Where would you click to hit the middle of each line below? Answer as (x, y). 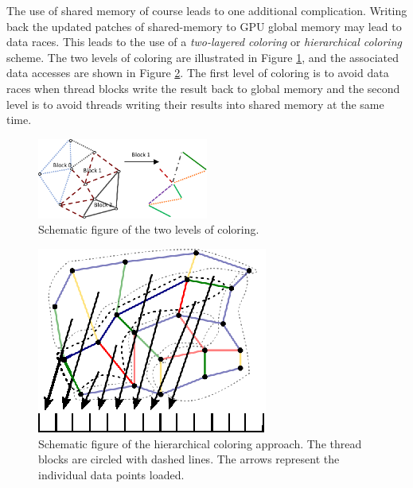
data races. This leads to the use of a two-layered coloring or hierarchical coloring (204, 42)
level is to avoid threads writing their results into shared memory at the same (195, 104)
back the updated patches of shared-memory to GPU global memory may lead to (204, 26)
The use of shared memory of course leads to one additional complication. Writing (207, 10)
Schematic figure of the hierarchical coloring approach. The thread (200, 443)
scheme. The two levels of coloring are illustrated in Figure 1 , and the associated (203, 57)
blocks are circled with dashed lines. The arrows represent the (189, 459)
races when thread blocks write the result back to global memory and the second (203, 88)
